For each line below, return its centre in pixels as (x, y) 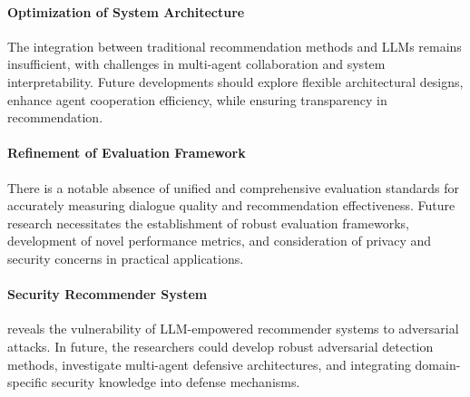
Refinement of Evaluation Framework (127, 153)
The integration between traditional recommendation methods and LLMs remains (235, 46)
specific (28, 382)
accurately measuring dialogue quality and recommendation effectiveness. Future (231, 205)
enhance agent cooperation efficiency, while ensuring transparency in (197, 99)
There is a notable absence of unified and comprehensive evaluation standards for (233, 187)
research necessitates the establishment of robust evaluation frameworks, (208, 223)
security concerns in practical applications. (126, 258)
